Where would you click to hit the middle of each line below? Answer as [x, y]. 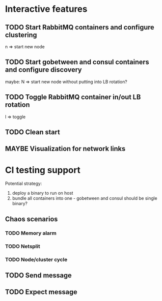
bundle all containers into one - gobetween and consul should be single [85, 198]
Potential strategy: [24, 183]
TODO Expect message [41, 292]
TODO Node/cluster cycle [36, 259]
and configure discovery [43, 70]
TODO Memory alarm [31, 233]
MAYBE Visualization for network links [65, 149]
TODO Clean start [33, 132]
